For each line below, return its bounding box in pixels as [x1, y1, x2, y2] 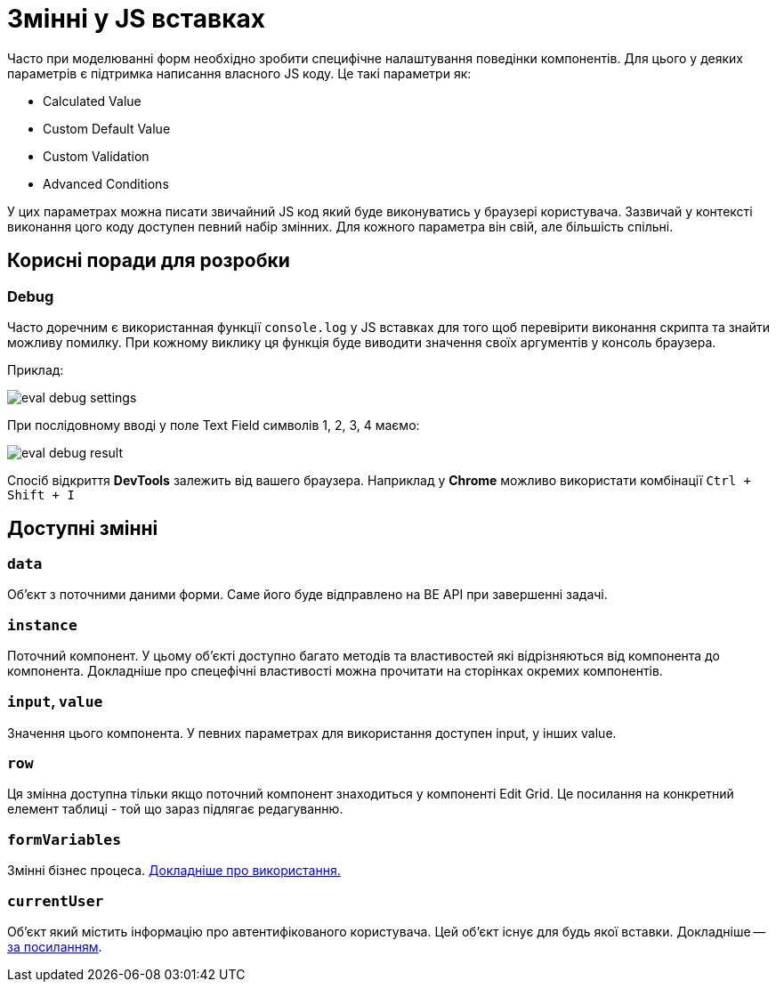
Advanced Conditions [43, 175, 169, 191]
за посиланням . [7, 938, 102, 954]
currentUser [7, 892, 104, 910]
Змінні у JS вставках [7, 4, 265, 34]
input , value [7, 693, 103, 711]
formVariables [7, 831, 122, 848]
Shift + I [7, 487, 75, 502]
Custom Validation [43, 148, 150, 164]
